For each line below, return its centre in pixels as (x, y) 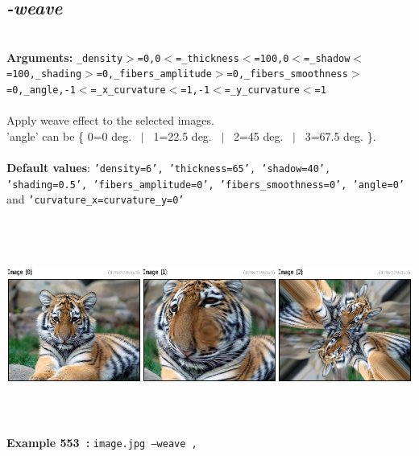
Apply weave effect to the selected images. (110, 120)
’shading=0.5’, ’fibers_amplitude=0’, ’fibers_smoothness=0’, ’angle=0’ (205, 185)
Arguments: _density (65, 57)
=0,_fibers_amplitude (154, 74)
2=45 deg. (258, 136)
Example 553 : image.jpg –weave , (102, 443)
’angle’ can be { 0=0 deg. (69, 136)
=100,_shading (44, 74)
